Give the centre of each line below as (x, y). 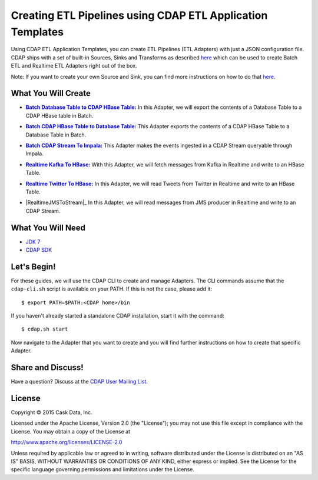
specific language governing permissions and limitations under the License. (102, 469)
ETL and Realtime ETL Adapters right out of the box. (74, 66)
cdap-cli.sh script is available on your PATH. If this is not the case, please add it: (111, 289)
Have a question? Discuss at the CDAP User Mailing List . (79, 382)
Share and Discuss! (47, 368)
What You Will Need (48, 227)
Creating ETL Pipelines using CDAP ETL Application (139, 15)
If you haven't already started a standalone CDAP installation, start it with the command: (117, 316)
